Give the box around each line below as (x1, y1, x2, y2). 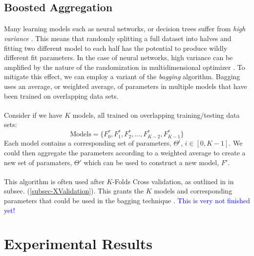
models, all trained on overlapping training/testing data (72, 109, 240, 120)
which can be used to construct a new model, (84, 157, 219, 167)
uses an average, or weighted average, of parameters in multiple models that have (4, 81, 247, 91)
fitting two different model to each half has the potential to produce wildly (4, 43, 228, 53)
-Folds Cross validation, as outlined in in (112, 176, 234, 186)
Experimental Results (4, 234, 152, 254)
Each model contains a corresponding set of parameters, (4, 138, 171, 148)
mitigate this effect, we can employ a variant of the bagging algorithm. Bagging (4, 71, 240, 82)
